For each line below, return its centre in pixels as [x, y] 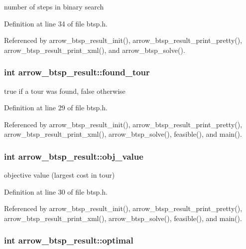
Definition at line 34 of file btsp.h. [56, 23]
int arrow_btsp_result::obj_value [74, 156]
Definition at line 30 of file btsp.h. [56, 191]
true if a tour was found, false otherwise [65, 91]
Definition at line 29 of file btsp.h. [56, 108]
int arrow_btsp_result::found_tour [77, 72]
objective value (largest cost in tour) [60, 175]
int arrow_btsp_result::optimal [69, 240]
